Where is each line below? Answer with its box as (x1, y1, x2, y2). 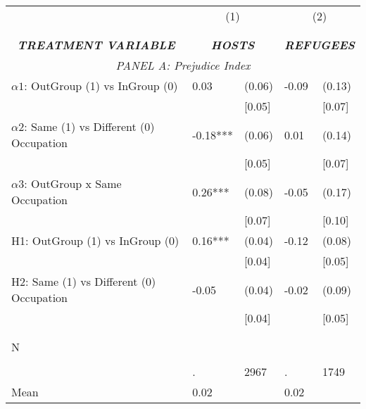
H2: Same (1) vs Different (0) (11, 273, 156, 289)
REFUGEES (284, 37, 355, 53)
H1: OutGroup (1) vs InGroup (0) (11, 232, 179, 248)
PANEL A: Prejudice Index (115, 57, 251, 73)
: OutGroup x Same (24, 175, 122, 191)
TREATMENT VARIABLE (17, 37, 175, 53)
